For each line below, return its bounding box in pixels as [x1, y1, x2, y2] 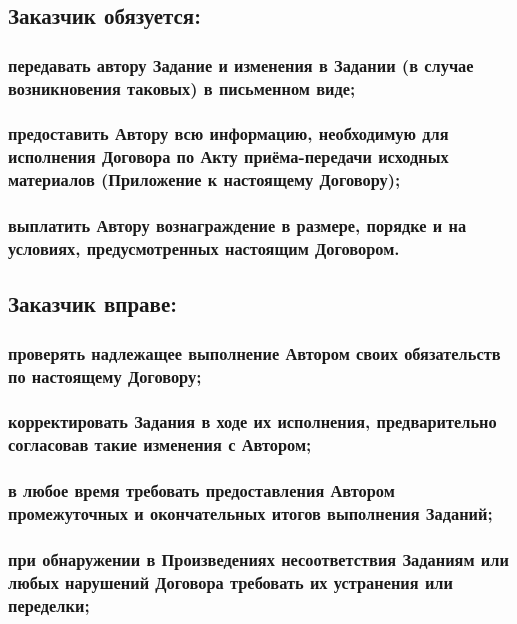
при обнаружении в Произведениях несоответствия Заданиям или [8, 547, 509, 571]
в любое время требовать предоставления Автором [8, 478, 395, 503]
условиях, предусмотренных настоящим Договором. [8, 236, 400, 261]
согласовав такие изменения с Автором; [8, 432, 312, 457]
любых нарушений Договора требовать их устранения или [8, 569, 453, 594]
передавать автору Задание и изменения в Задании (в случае [8, 52, 474, 77]
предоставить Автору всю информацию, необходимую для [8, 121, 449, 146]
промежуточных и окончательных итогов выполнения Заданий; [8, 501, 493, 526]
